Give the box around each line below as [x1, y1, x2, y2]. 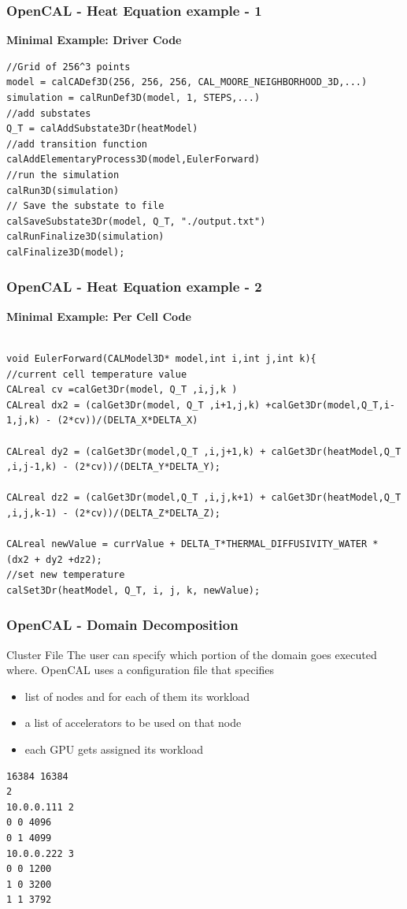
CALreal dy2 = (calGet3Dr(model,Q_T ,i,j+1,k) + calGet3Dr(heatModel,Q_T [6, 445, 401, 457]
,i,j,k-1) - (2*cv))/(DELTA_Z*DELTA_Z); [6, 507, 221, 519]
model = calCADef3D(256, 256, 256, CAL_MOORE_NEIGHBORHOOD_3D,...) [6, 76, 368, 88]
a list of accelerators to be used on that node [24, 714, 242, 731]
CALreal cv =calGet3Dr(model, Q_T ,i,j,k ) [6, 384, 238, 396]
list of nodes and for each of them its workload [24, 687, 250, 704]
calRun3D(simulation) [6, 184, 120, 196]
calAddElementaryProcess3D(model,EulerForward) [6, 154, 261, 166]
